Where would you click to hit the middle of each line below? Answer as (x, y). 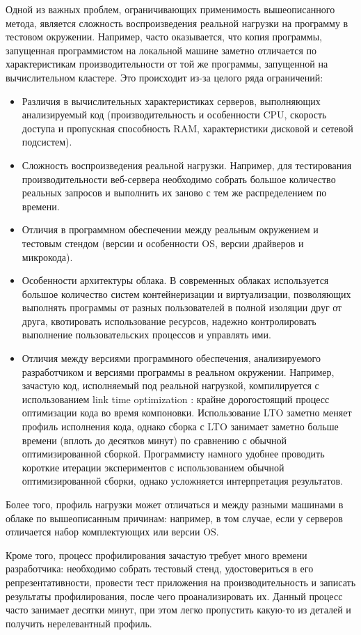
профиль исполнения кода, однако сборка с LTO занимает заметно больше (180, 426)
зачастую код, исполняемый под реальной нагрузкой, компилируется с (170, 385)
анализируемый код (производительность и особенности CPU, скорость (174, 115)
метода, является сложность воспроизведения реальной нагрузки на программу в (177, 23)
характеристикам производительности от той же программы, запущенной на (167, 64)
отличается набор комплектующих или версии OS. (112, 532)
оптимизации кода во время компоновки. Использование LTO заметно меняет (187, 413)
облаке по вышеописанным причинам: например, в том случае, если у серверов (174, 518)
